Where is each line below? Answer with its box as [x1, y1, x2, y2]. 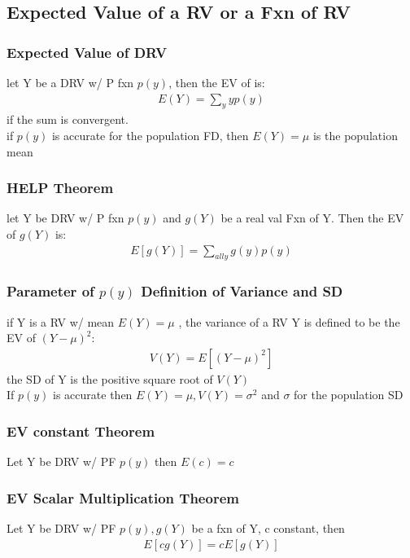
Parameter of [7, 281, 94, 301]
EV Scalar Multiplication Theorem [7, 487, 239, 507]
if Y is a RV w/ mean [7, 313, 115, 330]
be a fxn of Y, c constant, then [191, 520, 345, 537]
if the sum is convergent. [7, 111, 129, 128]
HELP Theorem [7, 178, 114, 198]
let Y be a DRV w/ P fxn [7, 74, 134, 90]
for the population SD [294, 386, 403, 403]
